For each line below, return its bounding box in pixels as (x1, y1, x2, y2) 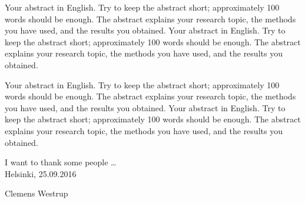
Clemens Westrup (5, 187, 68, 199)
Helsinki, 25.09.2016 (5, 167, 77, 179)
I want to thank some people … (5, 156, 117, 168)
